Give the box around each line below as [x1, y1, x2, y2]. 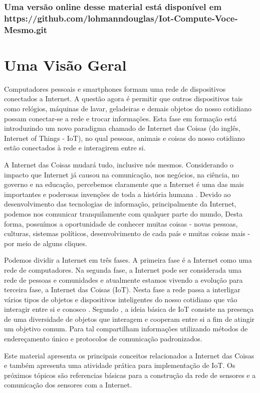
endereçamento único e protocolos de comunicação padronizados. [4, 333, 202, 344]
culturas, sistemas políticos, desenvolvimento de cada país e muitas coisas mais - [4, 228, 250, 239]
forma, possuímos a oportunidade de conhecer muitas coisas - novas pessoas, [4, 218, 238, 229]
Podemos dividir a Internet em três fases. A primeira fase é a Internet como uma [4, 255, 252, 265]
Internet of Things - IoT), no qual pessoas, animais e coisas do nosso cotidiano [4, 132, 245, 143]
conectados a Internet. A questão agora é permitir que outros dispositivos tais [4, 93, 243, 104]
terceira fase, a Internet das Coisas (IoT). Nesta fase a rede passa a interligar [4, 284, 240, 295]
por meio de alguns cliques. [4, 238, 87, 248]
